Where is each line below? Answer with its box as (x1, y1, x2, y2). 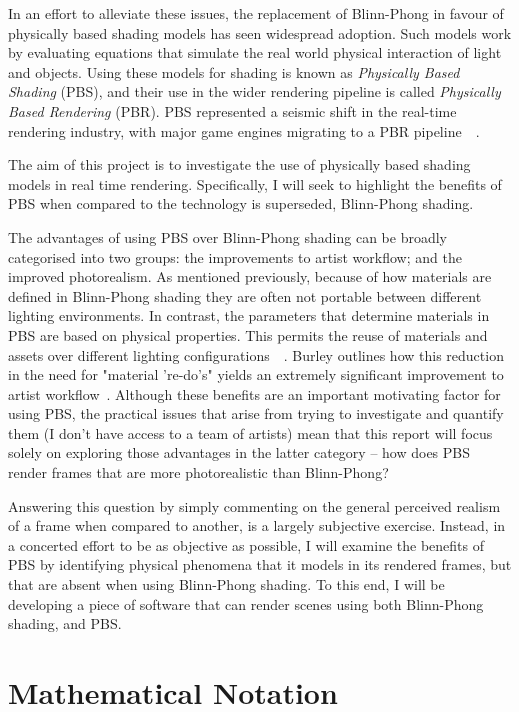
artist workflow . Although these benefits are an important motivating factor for (8, 383, 501, 404)
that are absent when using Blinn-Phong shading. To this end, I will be (8, 574, 445, 595)
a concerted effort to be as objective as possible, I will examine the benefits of (8, 534, 485, 555)
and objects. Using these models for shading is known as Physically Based (8, 61, 460, 82)
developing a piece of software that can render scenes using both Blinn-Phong (8, 593, 484, 614)
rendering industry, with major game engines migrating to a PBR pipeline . (8, 120, 480, 141)
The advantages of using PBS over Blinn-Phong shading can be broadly (8, 226, 448, 247)
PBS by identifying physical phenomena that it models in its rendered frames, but (8, 554, 512, 575)
